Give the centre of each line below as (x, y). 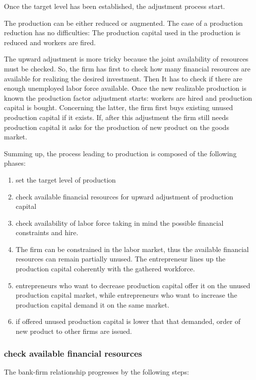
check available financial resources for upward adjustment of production (125, 196)
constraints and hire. (47, 232)
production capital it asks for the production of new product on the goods (117, 127)
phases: (15, 163)
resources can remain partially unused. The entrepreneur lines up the (121, 259)
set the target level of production (66, 179)
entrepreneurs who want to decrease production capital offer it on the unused (133, 285)
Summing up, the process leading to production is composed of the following (120, 153)
